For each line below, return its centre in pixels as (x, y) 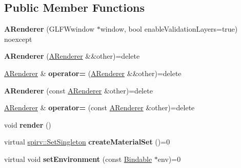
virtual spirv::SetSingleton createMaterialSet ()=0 (87, 142)
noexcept (18, 39)
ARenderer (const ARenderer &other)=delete (78, 90)
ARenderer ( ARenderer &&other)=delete (72, 56)
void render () (28, 124)
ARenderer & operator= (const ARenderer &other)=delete (99, 107)
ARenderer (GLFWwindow (49, 29)
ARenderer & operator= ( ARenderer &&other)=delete (93, 73)
